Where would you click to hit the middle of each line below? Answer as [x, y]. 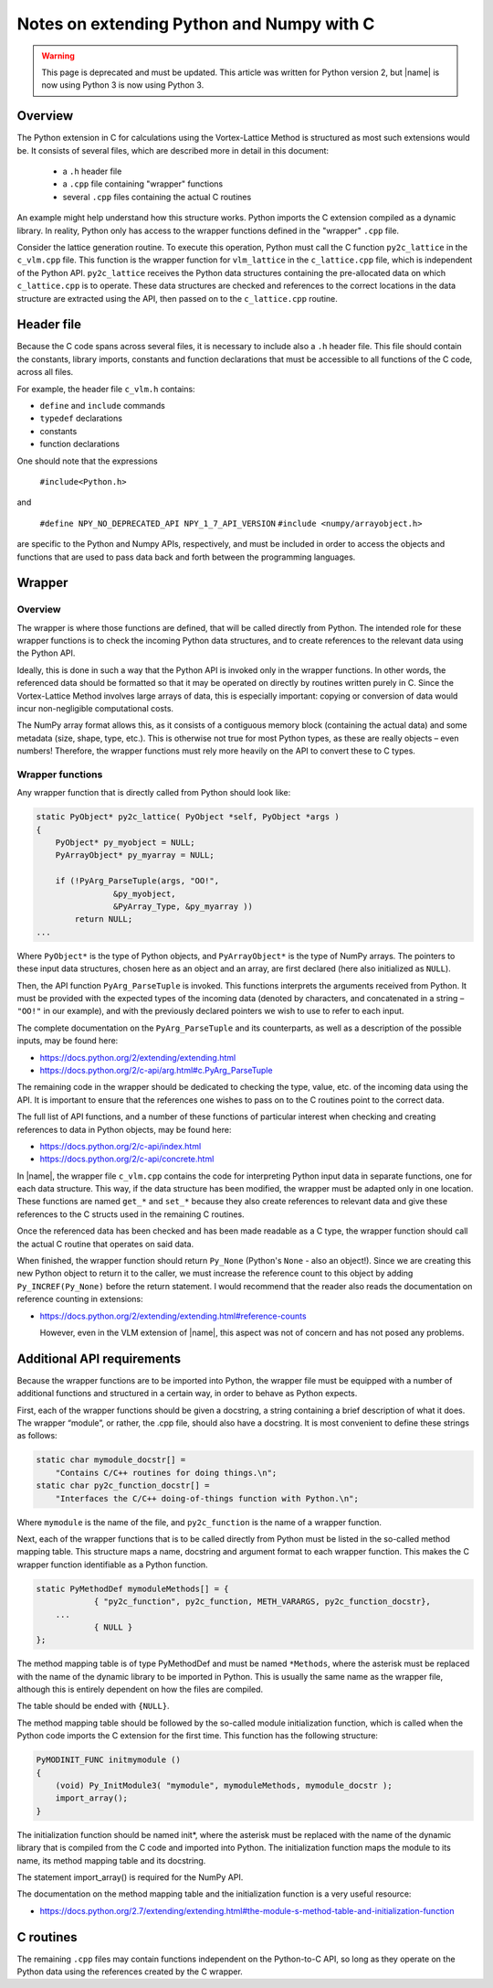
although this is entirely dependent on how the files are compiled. [140, 1689]
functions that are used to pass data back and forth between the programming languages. [186, 557]
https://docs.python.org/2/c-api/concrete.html [127, 1159]
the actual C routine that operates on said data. [105, 1244]
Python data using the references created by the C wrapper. [130, 1972]
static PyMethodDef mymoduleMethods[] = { [132, 1588]
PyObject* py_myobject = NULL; [125, 843]
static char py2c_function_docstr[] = [123, 1486]
